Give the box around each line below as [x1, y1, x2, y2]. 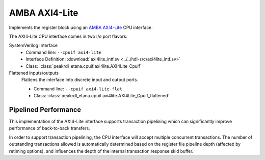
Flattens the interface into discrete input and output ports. [21, 77, 138, 83]
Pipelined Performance [9, 106, 81, 114]
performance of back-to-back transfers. [9, 125, 90, 131]
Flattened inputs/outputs [9, 70, 59, 76]
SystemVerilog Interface [9, 42, 58, 49]
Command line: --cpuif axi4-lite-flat [33, 86, 123, 92]
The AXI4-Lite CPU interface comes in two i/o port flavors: [9, 33, 128, 39]
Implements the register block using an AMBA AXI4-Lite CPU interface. [9, 25, 153, 30]
